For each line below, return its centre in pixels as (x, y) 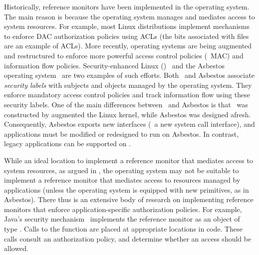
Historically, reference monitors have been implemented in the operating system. (127, 6)
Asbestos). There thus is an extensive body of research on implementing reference (129, 199)
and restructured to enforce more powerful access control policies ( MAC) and (124, 55)
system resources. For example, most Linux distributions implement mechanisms (127, 26)
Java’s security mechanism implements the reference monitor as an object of (122, 219)
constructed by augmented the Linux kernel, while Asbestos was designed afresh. (128, 114)
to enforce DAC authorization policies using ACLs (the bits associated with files (127, 36)
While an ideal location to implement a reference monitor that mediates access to (129, 160)
